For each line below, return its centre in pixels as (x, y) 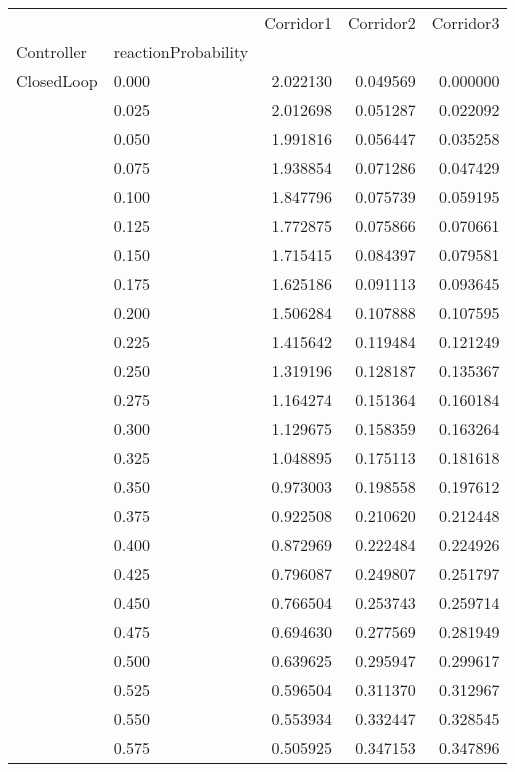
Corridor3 (465, 22)
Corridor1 (298, 22)
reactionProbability (181, 51)
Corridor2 (381, 22)
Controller (51, 51)
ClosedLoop (57, 80)
